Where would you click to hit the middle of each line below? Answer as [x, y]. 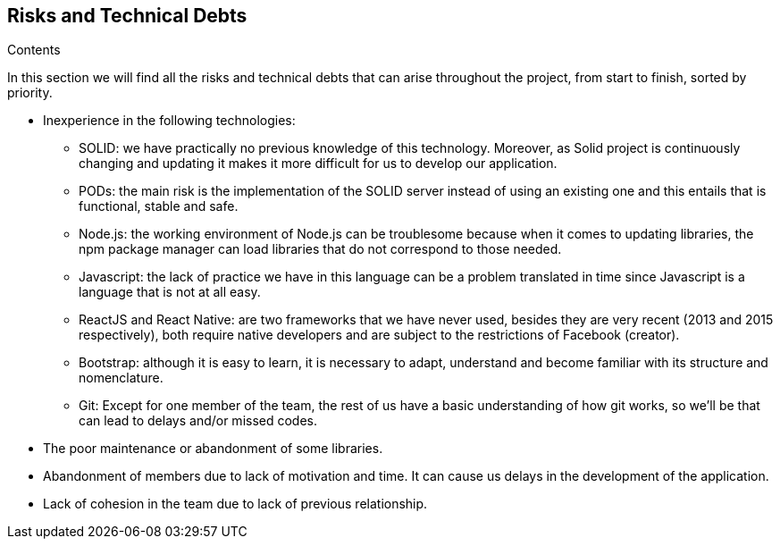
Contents [34, 50]
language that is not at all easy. [170, 292]
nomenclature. [121, 378]
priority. [30, 93]
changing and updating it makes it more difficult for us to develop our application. [318, 164]
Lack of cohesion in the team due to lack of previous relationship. [235, 504]
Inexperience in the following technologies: [169, 121]
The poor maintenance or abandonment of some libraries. [213, 449]
